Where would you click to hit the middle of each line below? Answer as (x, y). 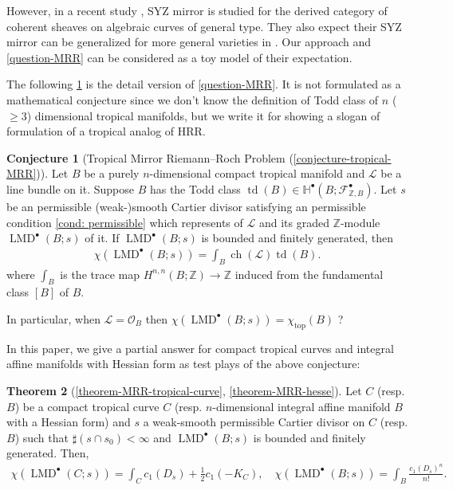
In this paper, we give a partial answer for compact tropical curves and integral (200, 348)
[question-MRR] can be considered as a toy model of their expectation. (179, 57)
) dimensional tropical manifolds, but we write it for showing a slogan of (203, 115)
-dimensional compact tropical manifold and (257, 173)
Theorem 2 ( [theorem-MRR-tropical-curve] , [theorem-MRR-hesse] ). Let (184, 390)
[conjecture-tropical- (342, 157)
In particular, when (53, 318)
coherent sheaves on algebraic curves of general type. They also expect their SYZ (204, 26)
